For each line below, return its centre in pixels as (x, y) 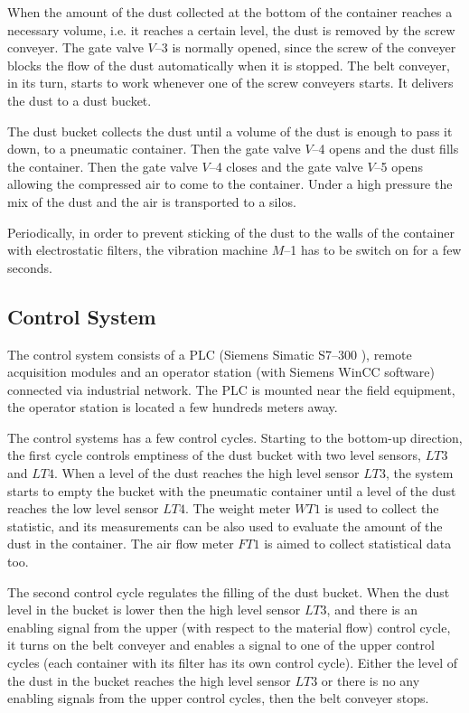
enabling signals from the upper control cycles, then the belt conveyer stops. (218, 698)
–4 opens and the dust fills (385, 149)
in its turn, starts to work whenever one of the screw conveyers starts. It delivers (230, 83)
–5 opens (399, 166)
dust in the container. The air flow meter (121, 544)
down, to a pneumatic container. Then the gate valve (154, 149)
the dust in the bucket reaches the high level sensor (149, 680)
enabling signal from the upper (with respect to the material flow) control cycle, (229, 627)
